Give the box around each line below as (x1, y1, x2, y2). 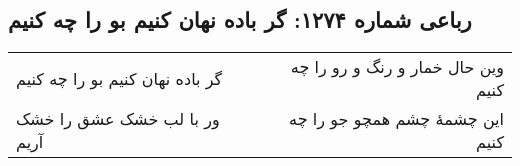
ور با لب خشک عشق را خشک (16, 107, 220, 131)
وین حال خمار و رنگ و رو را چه (290, 55, 504, 79)
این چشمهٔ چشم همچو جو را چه (289, 107, 504, 131)
